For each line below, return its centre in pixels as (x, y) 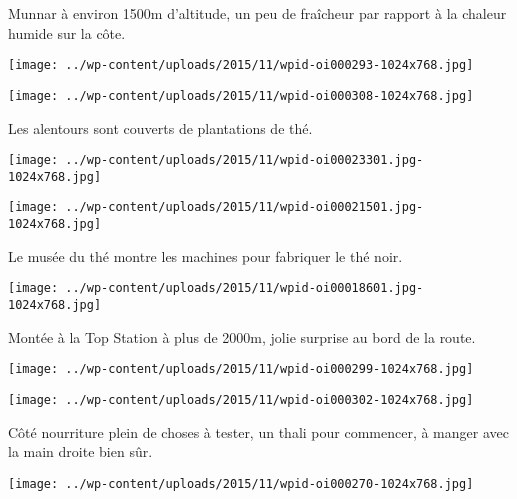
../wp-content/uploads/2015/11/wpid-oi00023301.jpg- (244, 160)
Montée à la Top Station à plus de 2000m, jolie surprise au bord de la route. (242, 336)
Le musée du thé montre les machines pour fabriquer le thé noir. (205, 255)
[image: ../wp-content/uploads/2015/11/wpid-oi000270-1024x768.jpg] (241, 483)
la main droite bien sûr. (80, 451)
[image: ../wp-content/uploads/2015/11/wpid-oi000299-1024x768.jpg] (241, 369)
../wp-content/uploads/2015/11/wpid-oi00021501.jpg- (244, 207)
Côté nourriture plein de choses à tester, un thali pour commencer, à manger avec (258, 431)
